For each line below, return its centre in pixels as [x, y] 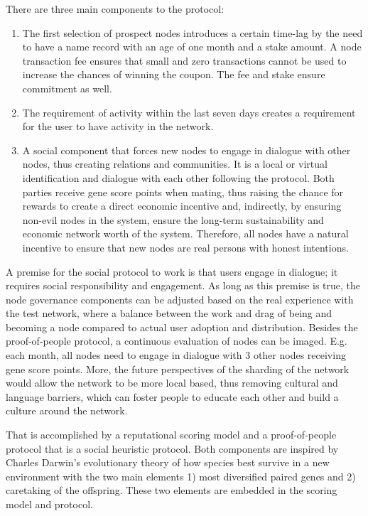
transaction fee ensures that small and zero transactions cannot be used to [184, 60]
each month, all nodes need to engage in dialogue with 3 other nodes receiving [176, 355]
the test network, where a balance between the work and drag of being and [169, 313]
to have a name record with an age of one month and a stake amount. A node [192, 47]
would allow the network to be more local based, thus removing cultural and [172, 383]
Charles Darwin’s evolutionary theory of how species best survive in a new [168, 462]
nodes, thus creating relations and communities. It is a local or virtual [175, 164]
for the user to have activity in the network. [118, 126]
